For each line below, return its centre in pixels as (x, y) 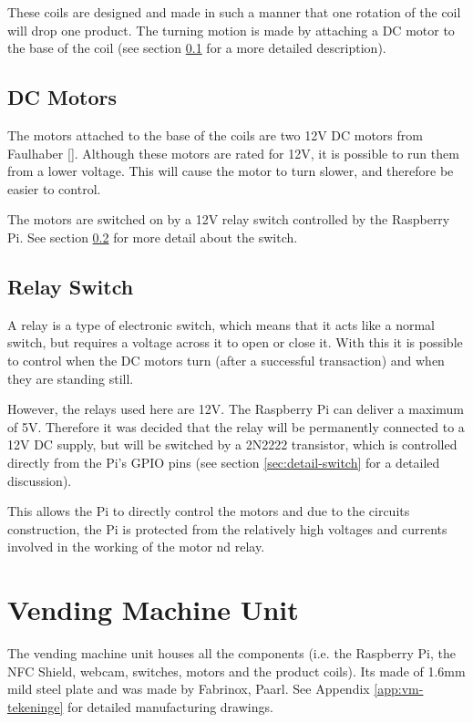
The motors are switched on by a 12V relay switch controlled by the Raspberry (229, 219)
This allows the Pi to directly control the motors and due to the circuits (209, 511)
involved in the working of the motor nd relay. (136, 547)
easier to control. (54, 188)
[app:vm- (399, 689)
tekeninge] (36, 706)
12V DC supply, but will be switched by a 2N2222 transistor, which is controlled (232, 444)
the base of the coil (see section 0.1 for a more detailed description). (197, 48)
